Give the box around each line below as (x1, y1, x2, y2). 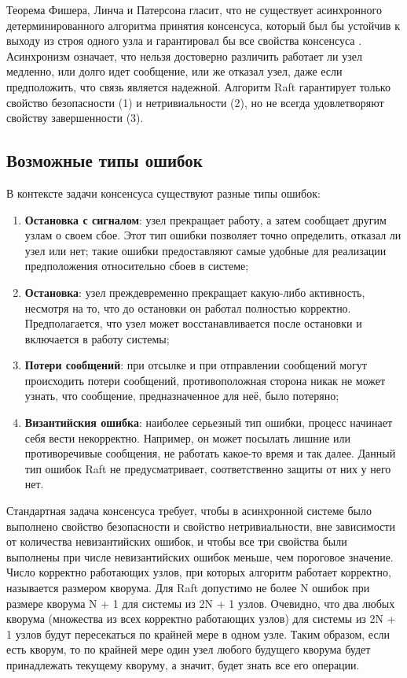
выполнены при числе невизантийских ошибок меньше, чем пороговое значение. (6, 548, 394, 565)
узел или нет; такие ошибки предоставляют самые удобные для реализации (24, 242, 387, 258)
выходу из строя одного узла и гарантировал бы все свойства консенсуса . (6, 32, 362, 49)
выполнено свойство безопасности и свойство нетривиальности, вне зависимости (6, 517, 395, 534)
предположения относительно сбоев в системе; (24, 257, 249, 274)
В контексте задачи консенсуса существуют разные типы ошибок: (6, 184, 321, 201)
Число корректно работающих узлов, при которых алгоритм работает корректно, (6, 564, 391, 580)
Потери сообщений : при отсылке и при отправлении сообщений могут (24, 357, 367, 373)
